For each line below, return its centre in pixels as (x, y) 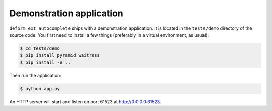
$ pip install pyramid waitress (60, 55)
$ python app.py (40, 89)
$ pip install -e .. (45, 62)
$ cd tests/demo (40, 48)
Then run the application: (35, 75)
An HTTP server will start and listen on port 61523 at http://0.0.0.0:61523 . (85, 102)
